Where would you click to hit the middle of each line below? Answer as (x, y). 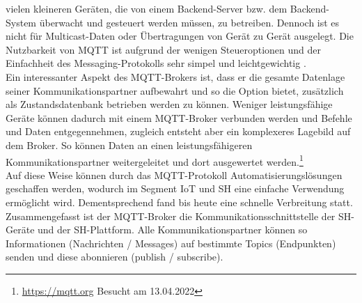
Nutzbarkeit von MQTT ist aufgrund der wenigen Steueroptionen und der (164, 49)
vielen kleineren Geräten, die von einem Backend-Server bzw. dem (147, 8)
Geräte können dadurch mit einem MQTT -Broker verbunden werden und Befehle (179, 117)
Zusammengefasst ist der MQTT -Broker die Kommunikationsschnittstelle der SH (179, 216)
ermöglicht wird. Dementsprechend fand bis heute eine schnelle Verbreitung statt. (179, 202)
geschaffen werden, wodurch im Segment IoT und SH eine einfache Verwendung (175, 188)
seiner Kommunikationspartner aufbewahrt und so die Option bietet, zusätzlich (175, 90)
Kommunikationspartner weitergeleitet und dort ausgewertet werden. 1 (155, 160)
